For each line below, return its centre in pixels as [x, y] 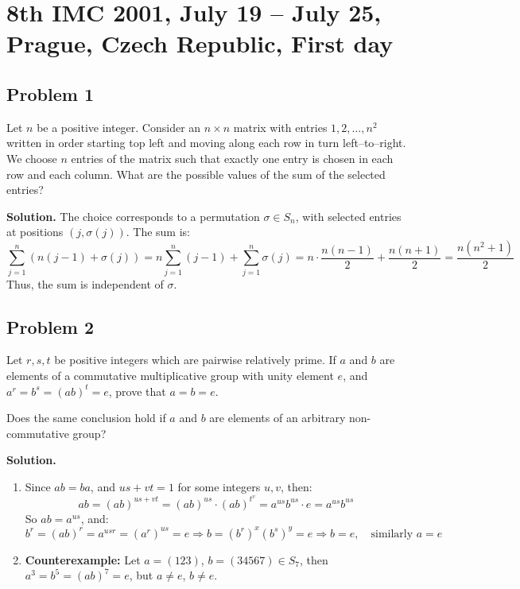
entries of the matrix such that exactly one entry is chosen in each [232, 158]
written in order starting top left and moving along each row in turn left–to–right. [206, 143]
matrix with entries [280, 127]
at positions [35, 232]
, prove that [137, 391]
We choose [32, 158]
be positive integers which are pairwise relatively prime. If [195, 360]
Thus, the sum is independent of [85, 283]
